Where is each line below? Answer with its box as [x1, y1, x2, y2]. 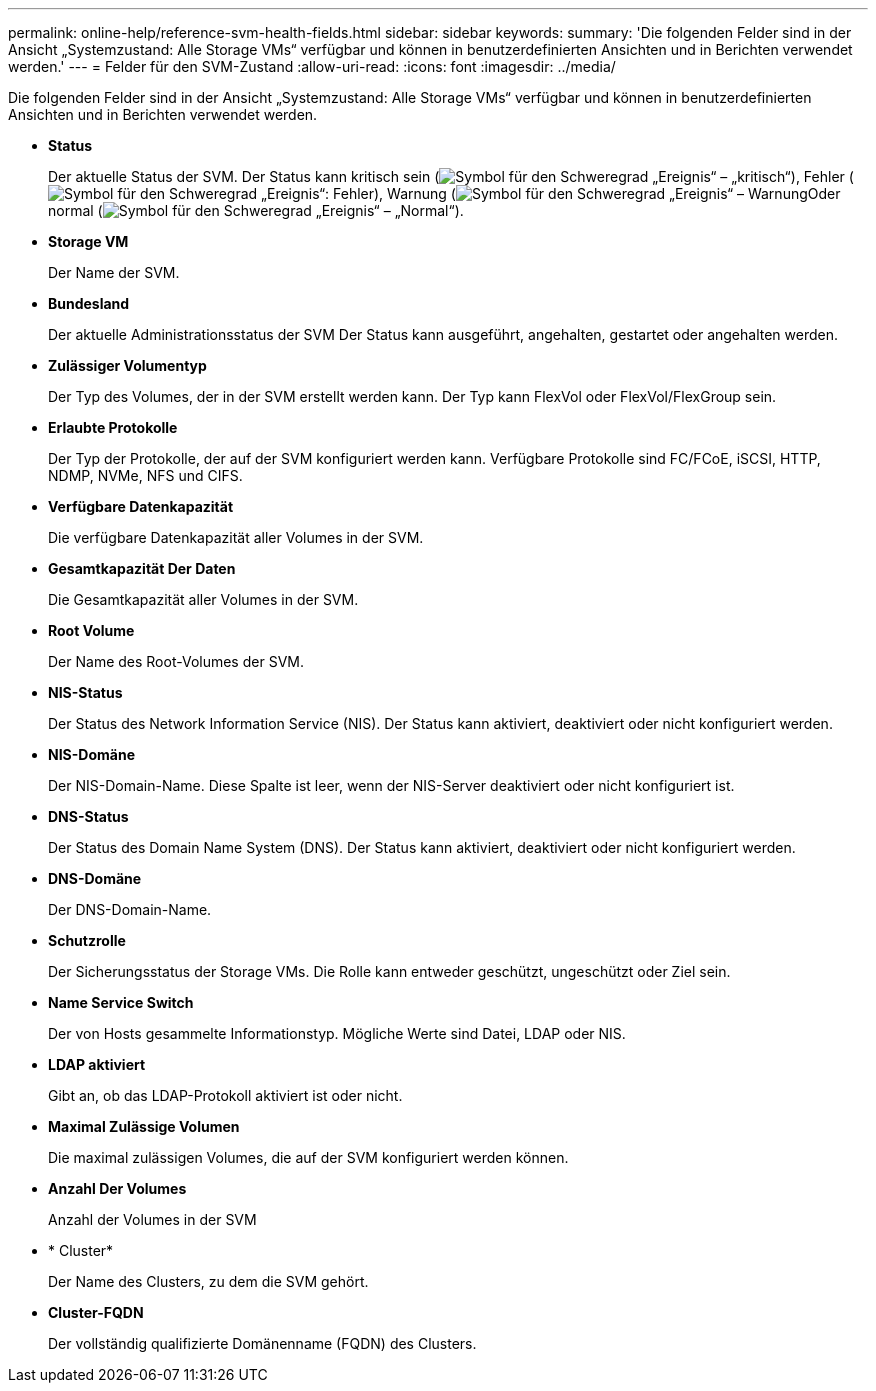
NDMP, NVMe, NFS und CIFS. [48, 467, 243, 484]
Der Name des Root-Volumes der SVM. [48, 653, 304, 670]
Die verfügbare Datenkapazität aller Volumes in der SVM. [48, 529, 424, 546]
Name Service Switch [48, 994, 194, 1011]
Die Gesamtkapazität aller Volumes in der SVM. [48, 591, 359, 608]
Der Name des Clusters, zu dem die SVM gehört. [48, 1273, 369, 1290]
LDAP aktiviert [48, 1056, 146, 1073]
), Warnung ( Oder [374, 185, 841, 202]
